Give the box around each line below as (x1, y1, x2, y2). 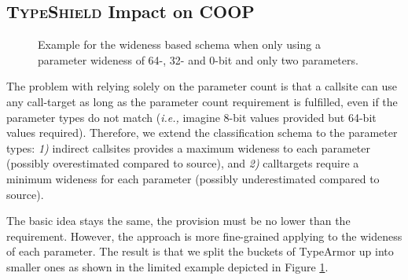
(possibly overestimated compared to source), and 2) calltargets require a (6, 155, 359, 171)
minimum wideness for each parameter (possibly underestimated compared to (6, 170, 380, 186)
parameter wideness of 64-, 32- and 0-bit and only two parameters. (38, 51, 358, 68)
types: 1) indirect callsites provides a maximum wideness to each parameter (6, 139, 371, 156)
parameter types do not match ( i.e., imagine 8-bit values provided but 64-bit (6, 109, 377, 125)
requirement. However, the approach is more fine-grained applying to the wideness (6, 227, 402, 244)
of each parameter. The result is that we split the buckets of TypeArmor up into (6, 243, 394, 260)
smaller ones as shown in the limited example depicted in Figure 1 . (6, 258, 329, 274)
